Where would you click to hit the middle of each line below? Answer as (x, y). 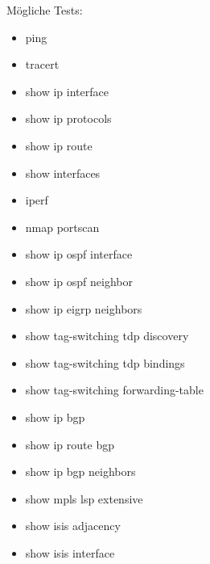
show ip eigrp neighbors (84, 308)
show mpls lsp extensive (84, 498)
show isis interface (70, 552)
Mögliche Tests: (45, 10)
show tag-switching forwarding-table (114, 390)
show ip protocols (68, 118)
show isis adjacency (73, 526)
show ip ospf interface (79, 254)
